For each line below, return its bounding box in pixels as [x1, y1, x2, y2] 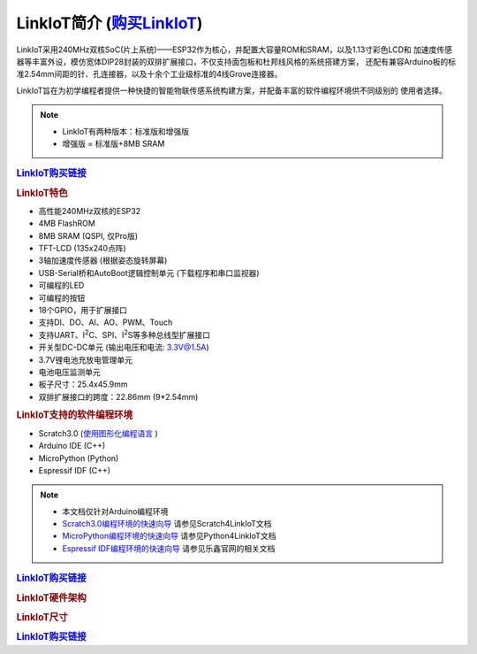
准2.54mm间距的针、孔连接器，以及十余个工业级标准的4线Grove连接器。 [16, 69, 283, 80]
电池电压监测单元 [38, 366, 101, 377]
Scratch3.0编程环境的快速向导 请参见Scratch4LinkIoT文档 [62, 519, 272, 529]
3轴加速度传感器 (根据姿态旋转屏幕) [38, 255, 168, 265]
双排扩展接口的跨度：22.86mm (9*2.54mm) [38, 391, 199, 402]
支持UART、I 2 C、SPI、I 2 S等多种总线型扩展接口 [38, 328, 211, 340]
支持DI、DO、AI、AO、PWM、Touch [38, 317, 173, 327]
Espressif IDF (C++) [38, 465, 110, 475]
